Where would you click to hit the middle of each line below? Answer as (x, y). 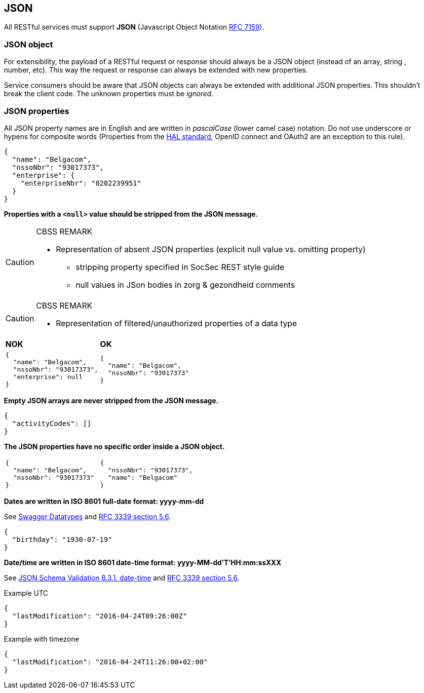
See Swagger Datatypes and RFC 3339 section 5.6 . (88, 516)
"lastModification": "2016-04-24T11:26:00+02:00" (110, 662)
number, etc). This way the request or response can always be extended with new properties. (156, 70)
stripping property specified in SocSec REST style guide (180, 267)
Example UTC (26, 593)
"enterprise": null (48, 377)
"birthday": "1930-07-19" (62, 539)
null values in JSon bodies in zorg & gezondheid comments (185, 285)
